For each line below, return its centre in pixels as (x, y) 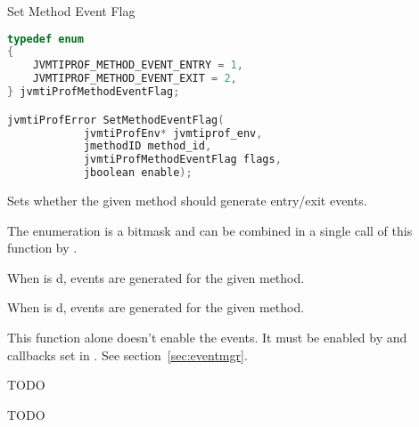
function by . (42, 248)
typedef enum (45, 39)
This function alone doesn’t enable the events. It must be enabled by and (207, 337)
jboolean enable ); (138, 173)
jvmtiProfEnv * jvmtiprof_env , (173, 133)
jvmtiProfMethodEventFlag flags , (182, 160)
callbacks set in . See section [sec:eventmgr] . (127, 354)
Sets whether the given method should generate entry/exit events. (187, 200)
